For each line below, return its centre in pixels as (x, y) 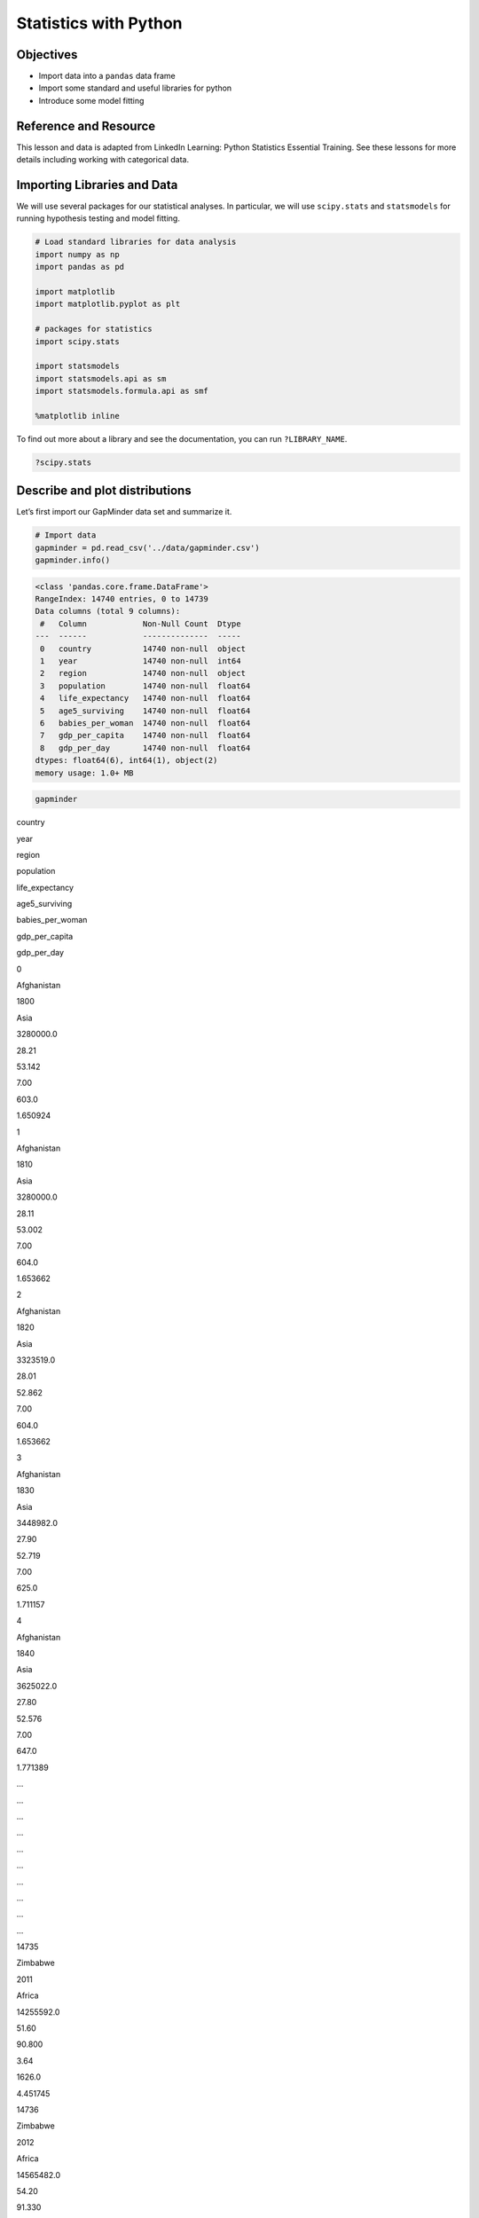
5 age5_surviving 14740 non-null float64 (145, 711)
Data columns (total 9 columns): (108, 611)
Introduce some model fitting (91, 100)
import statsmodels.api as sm (101, 378)
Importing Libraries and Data (97, 185)
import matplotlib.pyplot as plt (108, 304)
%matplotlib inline (77, 416)
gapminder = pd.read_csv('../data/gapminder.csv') (148, 547)
